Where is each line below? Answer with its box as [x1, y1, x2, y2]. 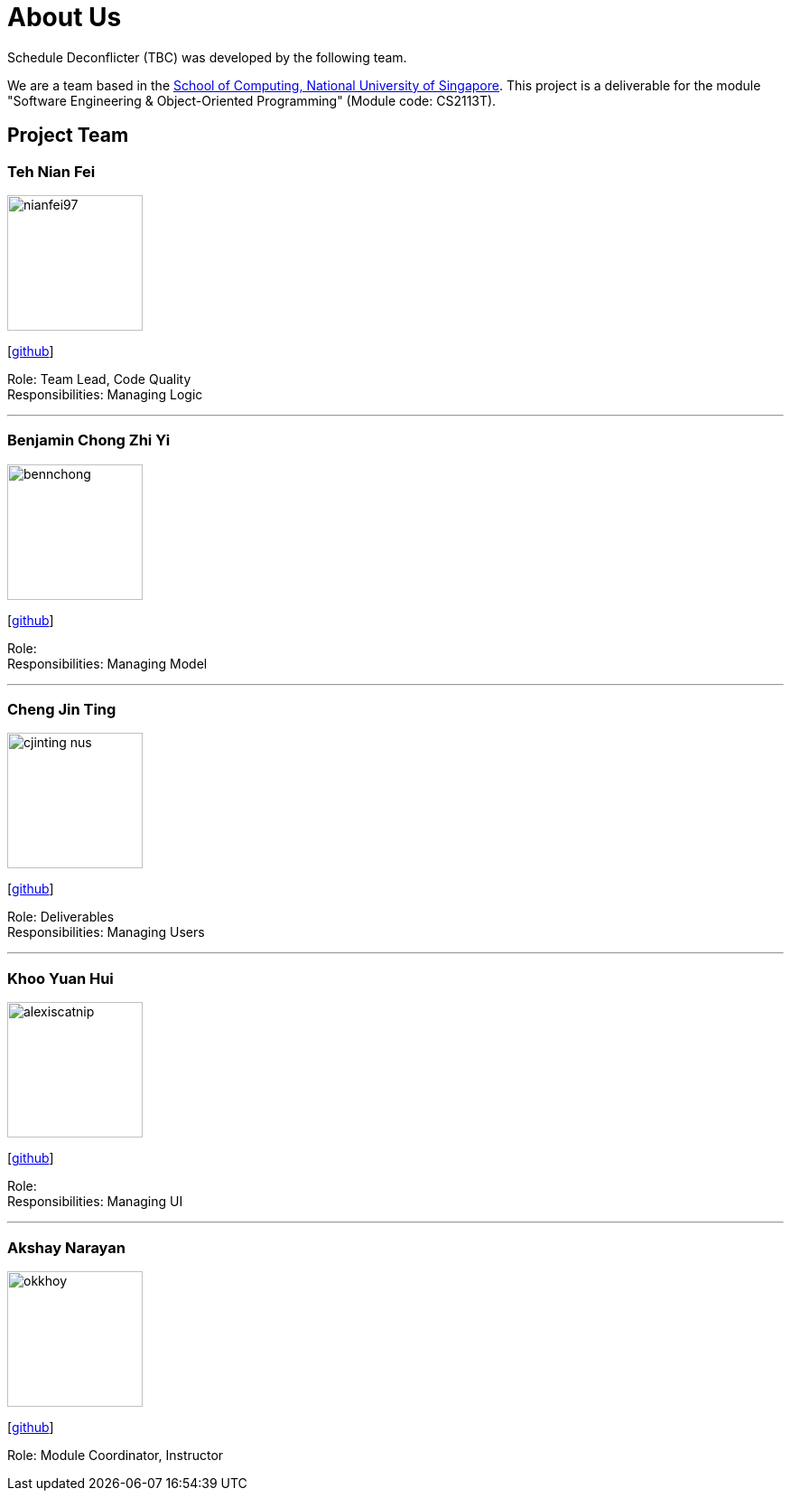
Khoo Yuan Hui [7, 969, 114, 988]
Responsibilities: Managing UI [7, 1194, 183, 1210]
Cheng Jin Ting [7, 700, 116, 719]
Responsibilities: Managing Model [7, 655, 208, 671]
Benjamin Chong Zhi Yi [7, 431, 171, 450]
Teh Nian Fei [7, 162, 96, 181]
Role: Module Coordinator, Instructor [7, 1447, 224, 1463]
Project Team [7, 124, 129, 147]
